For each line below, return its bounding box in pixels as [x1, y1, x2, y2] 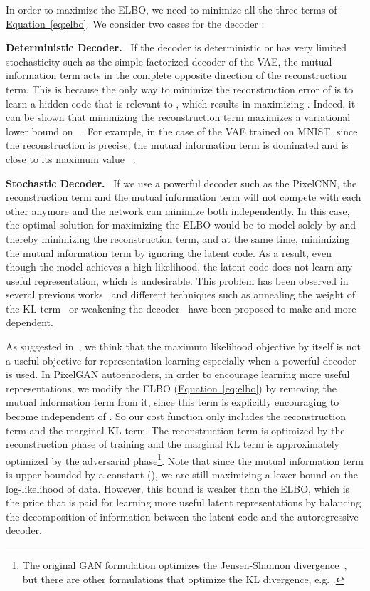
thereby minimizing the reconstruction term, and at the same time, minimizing [6, 231, 350, 246]
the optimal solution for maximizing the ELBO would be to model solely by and [6, 217, 356, 232]
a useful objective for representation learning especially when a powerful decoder [6, 352, 356, 367]
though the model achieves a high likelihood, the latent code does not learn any [6, 259, 353, 274]
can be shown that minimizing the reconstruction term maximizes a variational [6, 110, 351, 125]
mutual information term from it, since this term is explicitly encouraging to [6, 394, 339, 409]
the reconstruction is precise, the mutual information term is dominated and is [6, 137, 349, 152]
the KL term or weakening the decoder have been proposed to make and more [6, 300, 356, 315]
